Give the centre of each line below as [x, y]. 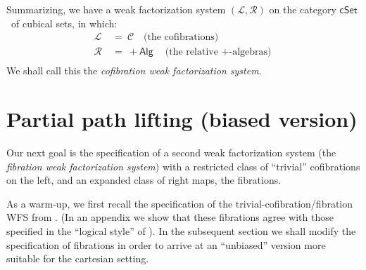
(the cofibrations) [181, 38]
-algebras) [250, 52]
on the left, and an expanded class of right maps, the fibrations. [144, 180]
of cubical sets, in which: [64, 23]
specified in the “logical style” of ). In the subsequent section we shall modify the [181, 230]
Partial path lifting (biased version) [182, 119]
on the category [303, 9]
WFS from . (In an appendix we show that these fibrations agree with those [170, 217]
